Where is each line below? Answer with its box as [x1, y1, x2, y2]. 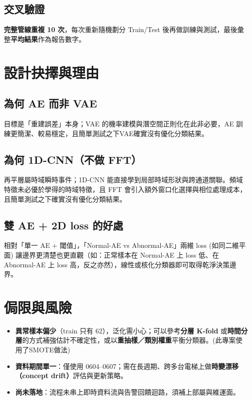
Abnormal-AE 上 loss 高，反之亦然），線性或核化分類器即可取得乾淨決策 [4, 259, 230, 269]
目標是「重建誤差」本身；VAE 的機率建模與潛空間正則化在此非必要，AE [4, 118, 234, 128]
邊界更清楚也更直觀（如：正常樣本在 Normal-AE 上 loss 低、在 [22, 249, 219, 260]
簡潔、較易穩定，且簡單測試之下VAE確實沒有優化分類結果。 [17, 128, 208, 138]
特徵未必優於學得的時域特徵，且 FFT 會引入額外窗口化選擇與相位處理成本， [4, 184, 247, 194]
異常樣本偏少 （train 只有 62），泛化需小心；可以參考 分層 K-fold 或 [15, 325, 228, 335]
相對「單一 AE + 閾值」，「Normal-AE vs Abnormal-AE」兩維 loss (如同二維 [4, 240, 239, 250]
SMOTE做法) [29, 345, 70, 355]
